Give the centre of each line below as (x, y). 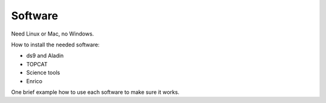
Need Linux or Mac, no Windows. (53, 34)
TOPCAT (37, 64)
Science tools (43, 73)
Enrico (34, 81)
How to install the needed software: (55, 45)
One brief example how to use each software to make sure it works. (95, 92)
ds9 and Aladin (45, 56)
